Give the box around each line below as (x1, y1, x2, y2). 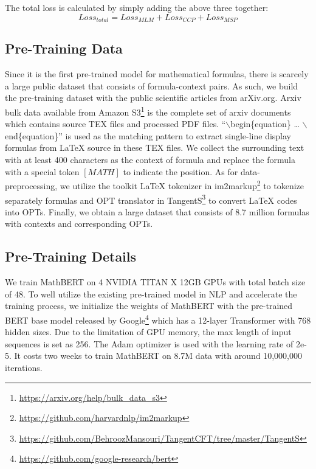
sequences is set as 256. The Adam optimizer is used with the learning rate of (5, 337, 294, 350)
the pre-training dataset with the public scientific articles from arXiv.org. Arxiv (5, 91, 301, 104)
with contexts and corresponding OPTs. (5, 217, 153, 230)
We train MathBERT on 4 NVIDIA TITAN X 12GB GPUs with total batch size (5, 276, 306, 288)
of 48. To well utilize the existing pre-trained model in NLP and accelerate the (5, 287, 297, 300)
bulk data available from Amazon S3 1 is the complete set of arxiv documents (5, 104, 291, 118)
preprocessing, (5, 179, 58, 192)
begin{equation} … (230, 117, 300, 130)
